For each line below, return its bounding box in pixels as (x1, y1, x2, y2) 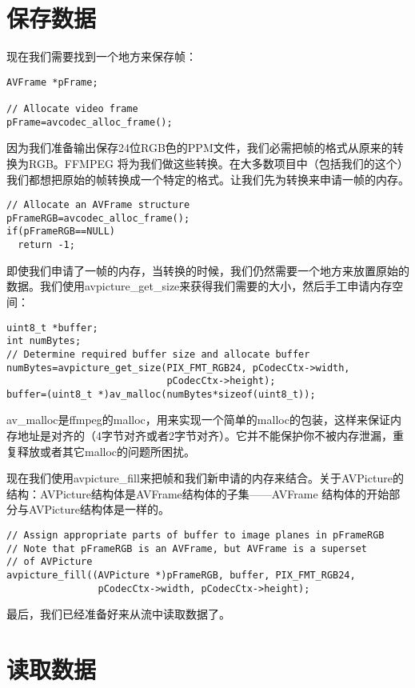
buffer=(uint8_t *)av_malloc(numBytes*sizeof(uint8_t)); (6, 388, 316, 400)
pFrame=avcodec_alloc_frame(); (6, 116, 173, 128)
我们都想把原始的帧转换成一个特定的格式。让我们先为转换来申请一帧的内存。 (6, 170, 409, 187)
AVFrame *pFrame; (6, 76, 98, 88)
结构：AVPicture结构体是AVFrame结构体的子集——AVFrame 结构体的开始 (6, 485, 389, 502)
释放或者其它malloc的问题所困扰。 (17, 442, 196, 459)
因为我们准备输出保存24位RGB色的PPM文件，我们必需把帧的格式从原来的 (6, 139, 393, 156)
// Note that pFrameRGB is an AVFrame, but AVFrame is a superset (6, 542, 368, 554)
